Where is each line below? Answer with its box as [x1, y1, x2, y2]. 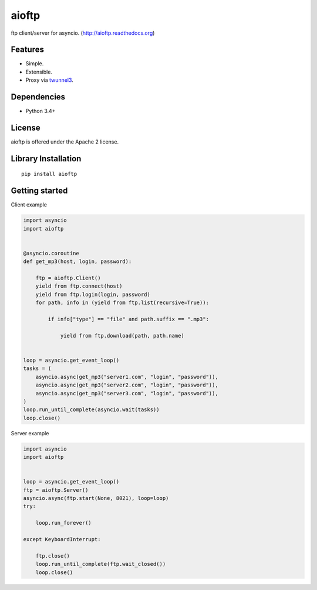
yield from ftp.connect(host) [35, 283, 123, 289]
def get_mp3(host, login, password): [23, 258, 132, 265]
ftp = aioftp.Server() [23, 486, 89, 494]
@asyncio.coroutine [23, 250, 79, 256]
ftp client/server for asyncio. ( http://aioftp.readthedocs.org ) [11, 29, 155, 36]
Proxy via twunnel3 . [25, 76, 73, 84]
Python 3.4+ [25, 108, 56, 115]
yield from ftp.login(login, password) [35, 291, 151, 298]
